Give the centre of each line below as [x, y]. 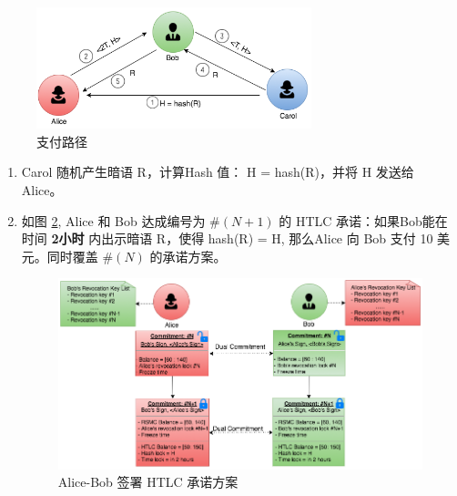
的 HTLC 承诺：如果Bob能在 [363, 220]
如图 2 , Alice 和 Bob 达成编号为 [113, 220]
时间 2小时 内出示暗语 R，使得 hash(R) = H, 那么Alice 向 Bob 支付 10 [227, 238]
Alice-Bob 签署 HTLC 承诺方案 [148, 482]
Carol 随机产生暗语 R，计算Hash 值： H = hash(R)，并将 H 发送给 [218, 172]
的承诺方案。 [188, 256]
